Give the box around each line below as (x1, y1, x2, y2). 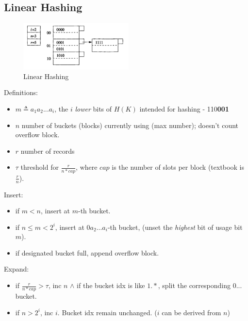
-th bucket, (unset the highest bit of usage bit (107, 222, 243, 232)
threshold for (20, 162, 59, 172)
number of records (20, 145, 75, 156)
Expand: (4, 264, 29, 274)
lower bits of (75, 103, 112, 113)
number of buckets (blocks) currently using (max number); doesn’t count (21, 120, 239, 130)
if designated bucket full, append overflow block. (15, 247, 159, 257)
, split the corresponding (158, 280, 231, 290)
